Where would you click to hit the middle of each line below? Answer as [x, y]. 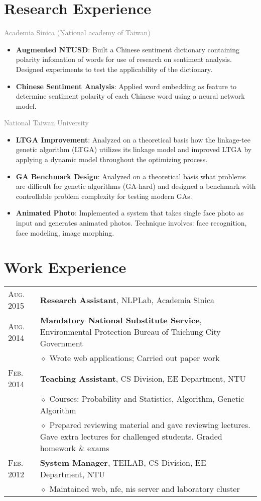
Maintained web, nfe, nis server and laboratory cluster [145, 489]
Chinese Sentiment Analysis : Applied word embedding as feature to [126, 86]
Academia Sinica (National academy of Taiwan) [77, 32]
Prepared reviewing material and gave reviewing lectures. [150, 425]
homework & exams [75, 448]
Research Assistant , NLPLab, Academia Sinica [127, 300]
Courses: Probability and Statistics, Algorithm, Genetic [147, 399]
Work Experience [65, 267]
